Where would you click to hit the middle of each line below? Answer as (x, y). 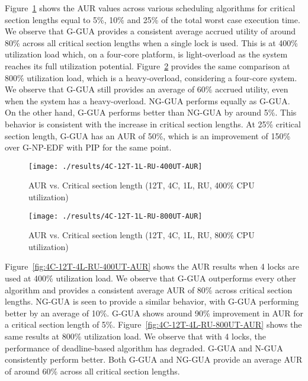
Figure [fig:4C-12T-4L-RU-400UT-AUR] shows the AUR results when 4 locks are (152, 266)
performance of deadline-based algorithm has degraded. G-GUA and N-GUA (144, 348)
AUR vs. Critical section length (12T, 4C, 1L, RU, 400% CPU (142, 185)
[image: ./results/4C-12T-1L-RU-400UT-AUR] (115, 166)
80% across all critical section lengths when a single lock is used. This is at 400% (151, 42)
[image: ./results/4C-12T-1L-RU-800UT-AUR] (115, 216)
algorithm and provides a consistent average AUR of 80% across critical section (149, 289)
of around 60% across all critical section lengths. (92, 371)
